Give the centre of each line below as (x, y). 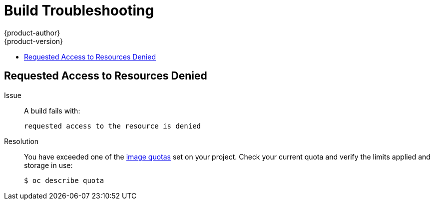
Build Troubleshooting (79, 10)
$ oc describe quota (64, 180)
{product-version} (34, 41)
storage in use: (48, 165)
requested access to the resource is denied (113, 126)
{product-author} (32, 32)
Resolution (21, 141)
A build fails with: (52, 110)
